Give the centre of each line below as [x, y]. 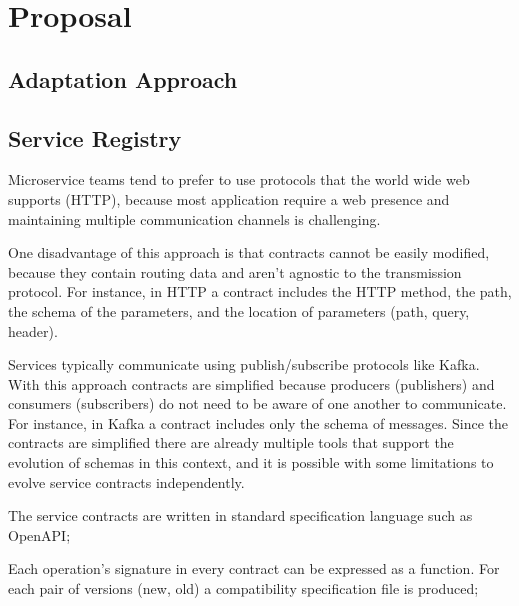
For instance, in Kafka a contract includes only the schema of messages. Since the [258, 422]
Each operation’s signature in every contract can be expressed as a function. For [254, 568]
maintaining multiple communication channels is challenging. [194, 218]
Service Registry [95, 137]
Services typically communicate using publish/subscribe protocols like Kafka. [244, 364]
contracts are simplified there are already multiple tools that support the [231, 442]
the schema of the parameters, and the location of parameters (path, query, [239, 310]
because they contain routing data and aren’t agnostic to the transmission [235, 271]
